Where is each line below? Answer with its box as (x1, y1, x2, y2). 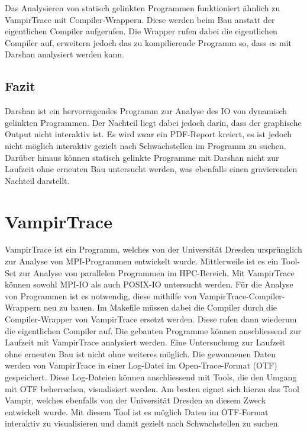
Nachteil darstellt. (5, 174, 70, 186)
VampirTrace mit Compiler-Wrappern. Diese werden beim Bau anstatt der (5, 13, 275, 25)
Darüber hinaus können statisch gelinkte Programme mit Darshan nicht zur (5, 151, 279, 163)
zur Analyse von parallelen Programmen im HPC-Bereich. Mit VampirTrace (19, 266, 295, 279)
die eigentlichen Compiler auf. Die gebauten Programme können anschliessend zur (5, 324, 302, 337)
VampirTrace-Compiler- (199, 289, 285, 302)
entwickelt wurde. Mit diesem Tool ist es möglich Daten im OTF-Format (5, 405, 269, 418)
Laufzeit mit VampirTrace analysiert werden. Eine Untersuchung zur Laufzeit (5, 336, 286, 348)
